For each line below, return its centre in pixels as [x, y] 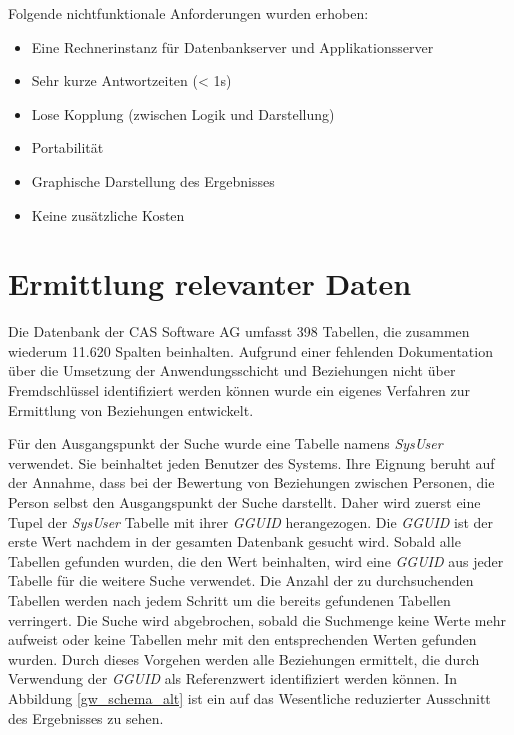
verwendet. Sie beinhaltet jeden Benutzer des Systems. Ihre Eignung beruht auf [251, 462]
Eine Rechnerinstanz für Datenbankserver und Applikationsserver [232, 46]
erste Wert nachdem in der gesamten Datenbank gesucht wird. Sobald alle [234, 541]
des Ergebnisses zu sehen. [86, 717]
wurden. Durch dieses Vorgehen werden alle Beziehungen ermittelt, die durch [244, 658]
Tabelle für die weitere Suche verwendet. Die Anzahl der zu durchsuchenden [241, 580]
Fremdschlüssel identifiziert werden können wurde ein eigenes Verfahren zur [239, 390]
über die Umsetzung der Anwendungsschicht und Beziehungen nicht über [232, 370]
